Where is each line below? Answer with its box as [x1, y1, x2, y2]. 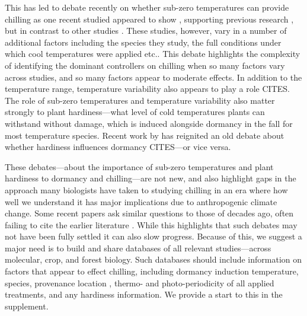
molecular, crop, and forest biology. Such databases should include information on [5, 253, 302, 266]
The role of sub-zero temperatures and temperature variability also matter [5, 94, 275, 106]
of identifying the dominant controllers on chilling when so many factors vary [5, 59, 285, 71]
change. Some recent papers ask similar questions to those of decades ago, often [5, 207, 294, 219]
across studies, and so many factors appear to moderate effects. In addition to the [5, 71, 302, 83]
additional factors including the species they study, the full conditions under [5, 36, 282, 48]
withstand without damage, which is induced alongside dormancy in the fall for [5, 117, 293, 129]
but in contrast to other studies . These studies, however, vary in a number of [5, 24, 287, 37]
